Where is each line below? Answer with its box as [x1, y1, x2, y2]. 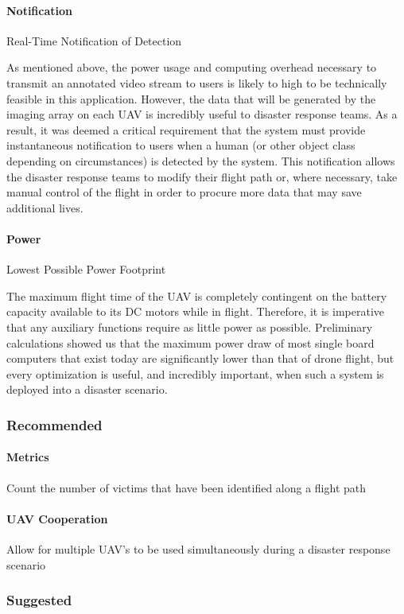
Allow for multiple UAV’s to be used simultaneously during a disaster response [6, 540, 390, 557]
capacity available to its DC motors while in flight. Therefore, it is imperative [6, 303, 385, 320]
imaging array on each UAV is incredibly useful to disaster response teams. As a [6, 106, 398, 122]
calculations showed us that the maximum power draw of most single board [6, 334, 375, 351]
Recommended [6, 414, 103, 434]
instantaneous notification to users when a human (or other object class [6, 137, 355, 153]
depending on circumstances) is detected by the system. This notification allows [6, 152, 395, 169]
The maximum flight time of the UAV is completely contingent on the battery [6, 287, 387, 304]
